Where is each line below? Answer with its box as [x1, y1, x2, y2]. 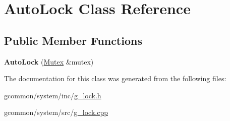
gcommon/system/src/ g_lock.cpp [4, 107, 108, 117]
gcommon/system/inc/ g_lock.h [4, 90, 101, 100]
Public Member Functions [4, 32, 142, 48]
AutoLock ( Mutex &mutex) [4, 56, 94, 67]
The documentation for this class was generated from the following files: [4, 73, 226, 84]
